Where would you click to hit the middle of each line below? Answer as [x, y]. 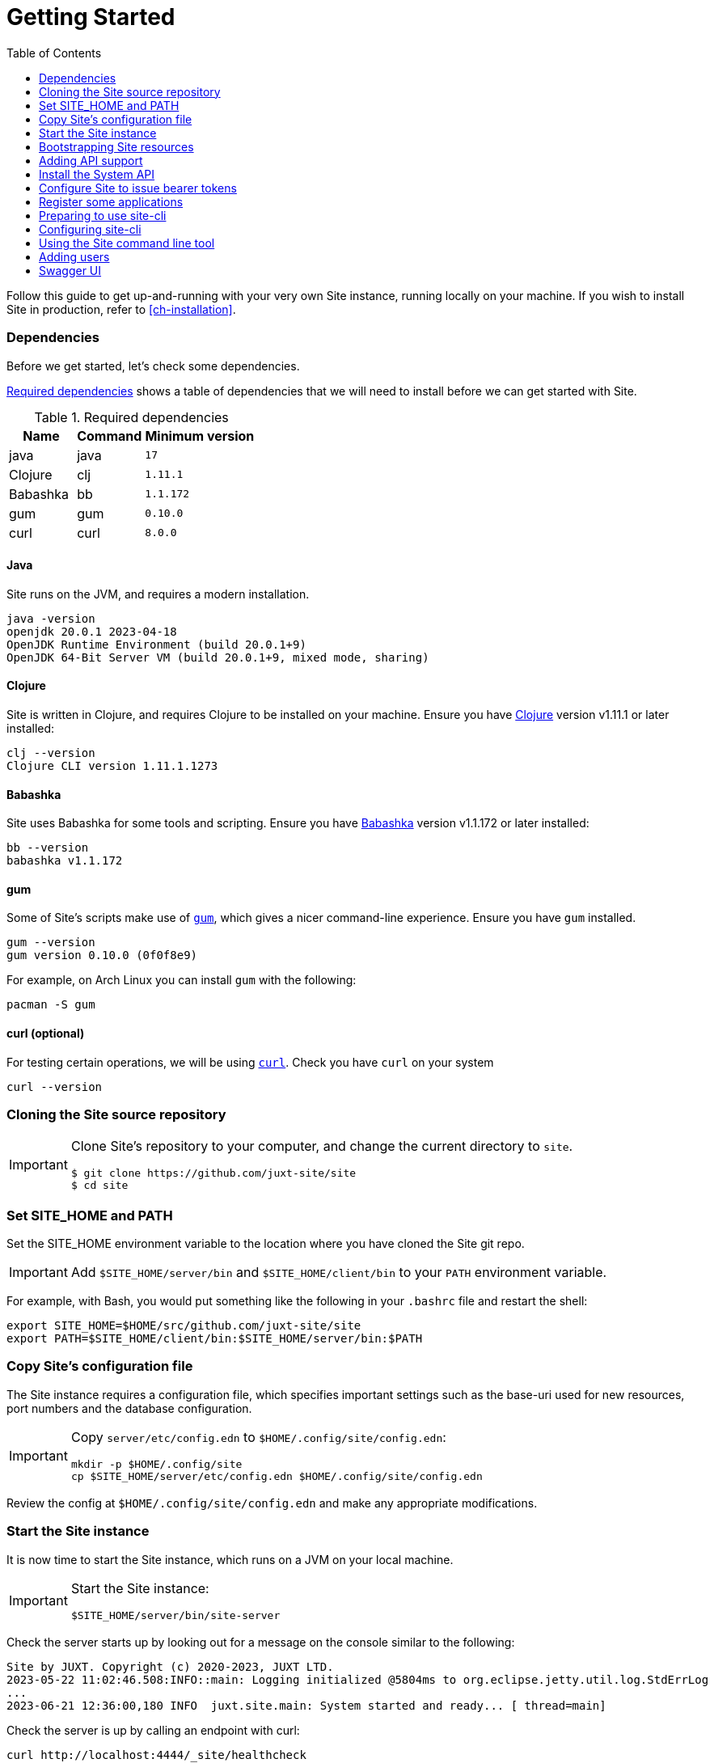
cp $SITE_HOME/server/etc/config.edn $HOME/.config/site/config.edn [277, 1476]
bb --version [48, 848]
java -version [51, 618]
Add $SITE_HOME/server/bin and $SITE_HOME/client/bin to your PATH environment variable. [339, 1273]
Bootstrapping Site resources [116, 146]
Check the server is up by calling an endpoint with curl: [153, 1730]
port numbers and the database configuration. [129, 1408]
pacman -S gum [51, 1005]
